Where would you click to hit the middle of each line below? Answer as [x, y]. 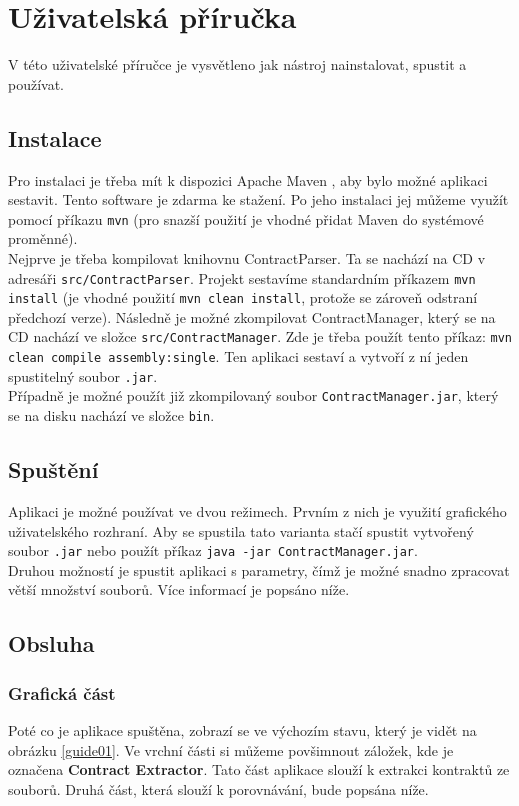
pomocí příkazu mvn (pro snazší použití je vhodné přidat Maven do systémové [246, 218]
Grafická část [62, 692]
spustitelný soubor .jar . [83, 375]
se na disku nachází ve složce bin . [111, 415]
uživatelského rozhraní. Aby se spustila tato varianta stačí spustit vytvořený [241, 530]
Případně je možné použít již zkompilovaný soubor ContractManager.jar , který [253, 395]
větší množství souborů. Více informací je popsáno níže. [179, 589]
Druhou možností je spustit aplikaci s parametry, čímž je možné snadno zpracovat [259, 569]
